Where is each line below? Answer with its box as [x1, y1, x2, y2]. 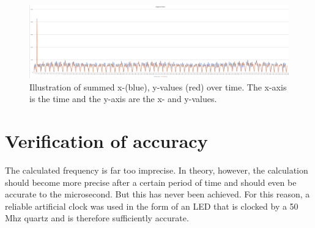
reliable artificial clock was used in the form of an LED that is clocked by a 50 [5, 199, 298, 212]
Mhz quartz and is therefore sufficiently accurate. [5, 211, 189, 224]
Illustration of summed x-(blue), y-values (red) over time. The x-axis [29, 80, 287, 93]
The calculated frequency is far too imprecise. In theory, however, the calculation [5, 163, 308, 176]
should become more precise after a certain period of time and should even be [5, 175, 297, 188]
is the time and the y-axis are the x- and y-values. [29, 92, 217, 105]
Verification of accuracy [5, 128, 208, 153]
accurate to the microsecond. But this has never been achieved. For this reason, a [5, 188, 310, 200]
